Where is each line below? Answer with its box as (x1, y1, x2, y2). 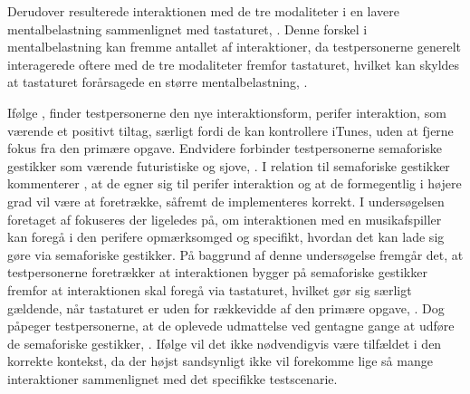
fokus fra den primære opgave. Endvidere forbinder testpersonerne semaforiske (7, 139, 443, 158)
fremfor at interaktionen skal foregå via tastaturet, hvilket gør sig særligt (7, 280, 412, 299)
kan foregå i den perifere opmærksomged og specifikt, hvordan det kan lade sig (7, 227, 445, 246)
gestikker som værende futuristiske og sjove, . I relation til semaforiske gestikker (7, 156, 450, 175)
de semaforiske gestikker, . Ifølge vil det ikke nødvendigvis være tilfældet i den (7, 333, 442, 352)
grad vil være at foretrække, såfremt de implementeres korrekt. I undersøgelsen (7, 191, 445, 210)
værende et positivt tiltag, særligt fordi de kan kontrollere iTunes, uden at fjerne (7, 120, 454, 139)
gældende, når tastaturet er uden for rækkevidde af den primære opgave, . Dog (7, 298, 445, 317)
